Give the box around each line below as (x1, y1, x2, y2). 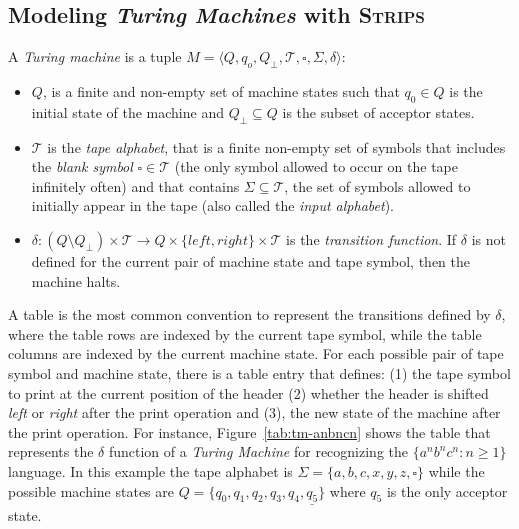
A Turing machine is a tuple (8, 46, 182, 67)
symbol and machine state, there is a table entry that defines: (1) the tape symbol (8, 362, 511, 383)
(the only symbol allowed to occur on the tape (174, 156, 458, 177)
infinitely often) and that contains (31, 175, 240, 196)
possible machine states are (8, 480, 174, 501)
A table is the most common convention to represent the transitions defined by (8, 304, 491, 325)
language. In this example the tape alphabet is (8, 460, 293, 481)
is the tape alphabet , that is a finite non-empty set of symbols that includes (47, 136, 506, 157)
